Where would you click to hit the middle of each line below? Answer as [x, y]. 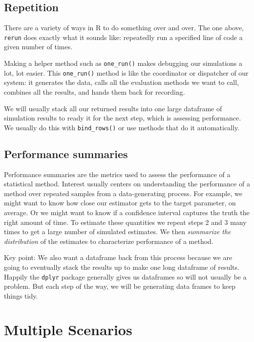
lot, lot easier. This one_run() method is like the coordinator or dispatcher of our [126, 72]
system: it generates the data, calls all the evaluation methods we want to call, [122, 82]
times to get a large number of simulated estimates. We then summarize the [117, 231]
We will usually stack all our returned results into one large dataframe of [113, 108]
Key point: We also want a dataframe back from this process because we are [118, 257]
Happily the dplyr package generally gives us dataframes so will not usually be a [125, 276]
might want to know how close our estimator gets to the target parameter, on [120, 203]
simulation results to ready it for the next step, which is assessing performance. [123, 118]
